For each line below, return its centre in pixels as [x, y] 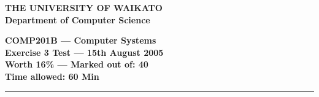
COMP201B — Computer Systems [81, 40]
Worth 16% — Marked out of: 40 [77, 64]
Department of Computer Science [78, 19]
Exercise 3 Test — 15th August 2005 [84, 52]
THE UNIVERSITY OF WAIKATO [84, 7]
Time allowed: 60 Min [52, 76]
